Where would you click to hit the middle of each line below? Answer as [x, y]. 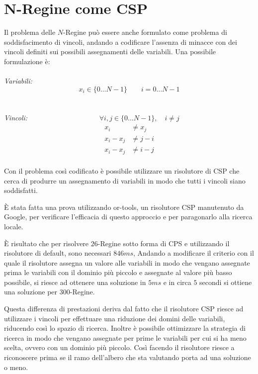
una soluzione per [31, 292]
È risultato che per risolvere [46, 243]
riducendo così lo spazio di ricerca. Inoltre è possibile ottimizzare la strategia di [125, 328]
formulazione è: [27, 61]
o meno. [16, 367]
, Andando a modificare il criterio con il [194, 253]
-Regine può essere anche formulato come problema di [145, 32]
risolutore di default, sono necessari [58, 253]
